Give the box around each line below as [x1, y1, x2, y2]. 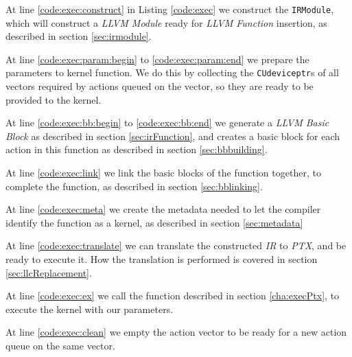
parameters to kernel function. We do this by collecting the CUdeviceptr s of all [5, 65, 339, 80]
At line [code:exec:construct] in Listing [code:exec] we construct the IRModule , [5, 2, 334, 16]
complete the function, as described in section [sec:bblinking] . [5, 178, 263, 193]
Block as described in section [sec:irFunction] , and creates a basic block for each [5, 128, 340, 143]
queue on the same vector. [5, 338, 115, 352]
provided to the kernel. [5, 92, 102, 106]
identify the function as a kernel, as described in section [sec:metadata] [5, 215, 303, 229]
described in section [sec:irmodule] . [5, 29, 152, 43]
